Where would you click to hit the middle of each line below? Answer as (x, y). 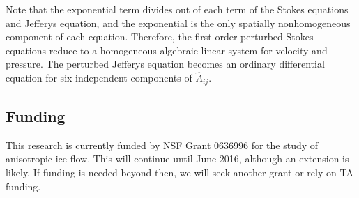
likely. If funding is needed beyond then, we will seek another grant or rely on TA (179, 173)
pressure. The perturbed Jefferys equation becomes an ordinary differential (165, 64)
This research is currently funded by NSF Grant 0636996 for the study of (162, 145)
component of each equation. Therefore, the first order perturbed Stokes (160, 37)
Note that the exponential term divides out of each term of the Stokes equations (177, 9)
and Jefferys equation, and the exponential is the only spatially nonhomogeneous (178, 23)
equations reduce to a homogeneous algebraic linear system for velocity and (167, 50)
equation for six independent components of (99, 78)
